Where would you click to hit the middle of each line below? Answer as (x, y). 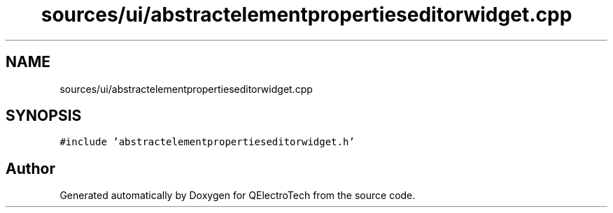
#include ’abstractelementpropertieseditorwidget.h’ (207, 142)
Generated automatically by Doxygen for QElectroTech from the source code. (238, 196)
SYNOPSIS (44, 116)
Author (30, 168)
